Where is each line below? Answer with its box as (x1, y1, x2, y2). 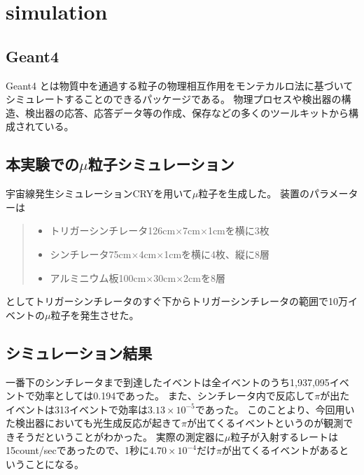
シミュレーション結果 (6, 341, 153, 363)
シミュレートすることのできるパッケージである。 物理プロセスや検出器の (6, 92, 342, 106)
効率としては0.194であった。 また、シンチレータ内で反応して (34, 388, 315, 403)
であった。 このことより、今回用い (195, 402, 355, 416)
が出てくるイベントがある (221, 443, 339, 458)
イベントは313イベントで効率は (6, 402, 148, 416)
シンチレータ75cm (50, 246, 132, 261)
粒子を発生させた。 (50, 307, 139, 322)
